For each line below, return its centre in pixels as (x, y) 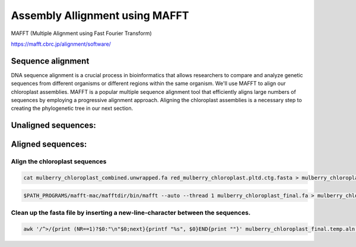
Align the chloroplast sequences (59, 161)
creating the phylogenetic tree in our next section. (72, 108)
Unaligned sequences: (53, 126)
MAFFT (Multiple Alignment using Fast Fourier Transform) (82, 33)
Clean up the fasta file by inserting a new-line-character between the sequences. (131, 213)
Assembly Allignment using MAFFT (100, 15)
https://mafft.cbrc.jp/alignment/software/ (61, 44)
